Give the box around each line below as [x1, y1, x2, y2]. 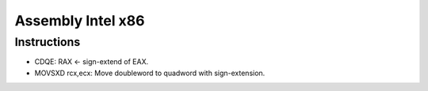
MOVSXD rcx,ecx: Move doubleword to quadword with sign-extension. [34, 68, 266, 78]
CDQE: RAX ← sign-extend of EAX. [34, 57, 149, 66]
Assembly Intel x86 [14, 12, 146, 29]
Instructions [14, 35, 81, 49]
